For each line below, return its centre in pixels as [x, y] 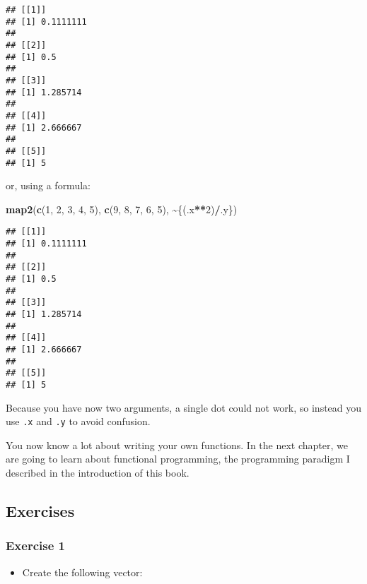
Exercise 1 [35, 546]
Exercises [40, 510]
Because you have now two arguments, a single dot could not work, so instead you [184, 407]
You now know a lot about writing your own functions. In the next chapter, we [177, 445]
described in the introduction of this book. [98, 472]
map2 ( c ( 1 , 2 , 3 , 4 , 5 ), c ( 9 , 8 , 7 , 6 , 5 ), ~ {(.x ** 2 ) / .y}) [122, 209]
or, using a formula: [48, 185]
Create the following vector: [82, 572]
